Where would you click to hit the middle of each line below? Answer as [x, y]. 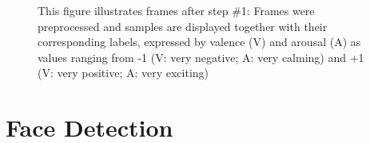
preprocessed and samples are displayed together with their [183, 26]
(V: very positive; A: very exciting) [123, 73]
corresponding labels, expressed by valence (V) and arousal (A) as [199, 42]
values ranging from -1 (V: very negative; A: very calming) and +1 [201, 57]
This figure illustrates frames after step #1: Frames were [176, 10]
